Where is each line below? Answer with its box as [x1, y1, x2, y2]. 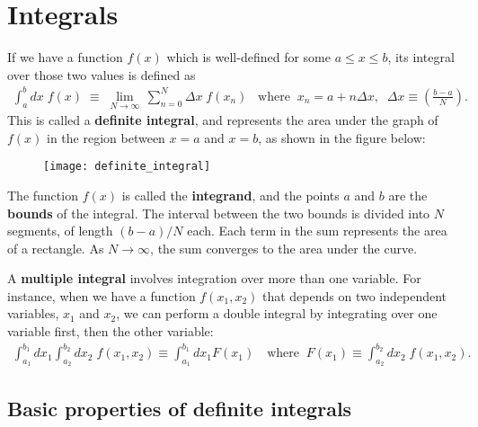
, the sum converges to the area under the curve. [150, 238, 418, 257]
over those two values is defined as [7, 65, 196, 84]
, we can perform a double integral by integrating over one [116, 304, 438, 323]
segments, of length [7, 221, 113, 240]
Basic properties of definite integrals [7, 394, 352, 422]
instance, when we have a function [7, 286, 196, 305]
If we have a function [7, 48, 123, 67]
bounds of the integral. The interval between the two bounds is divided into [7, 203, 430, 222]
